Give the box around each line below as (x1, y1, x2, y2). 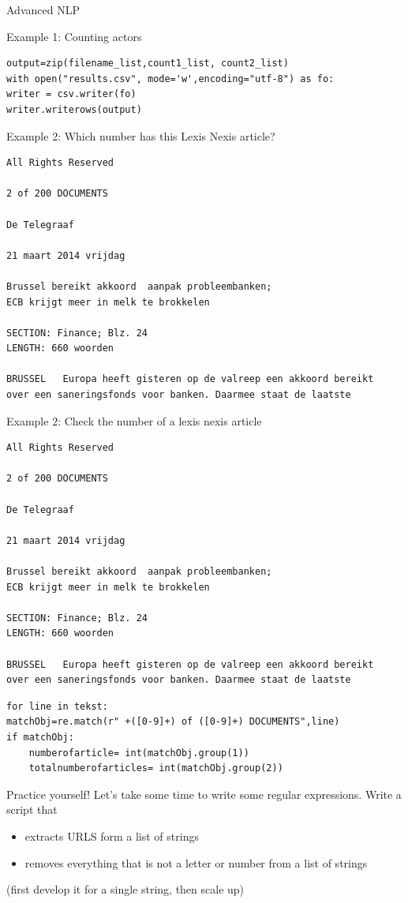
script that (6, 801, 58, 818)
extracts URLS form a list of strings (24, 827, 199, 844)
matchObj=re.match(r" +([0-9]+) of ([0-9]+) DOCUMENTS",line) (6, 716, 340, 728)
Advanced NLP (6, 2, 80, 17)
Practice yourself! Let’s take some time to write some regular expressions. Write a (6, 785, 402, 802)
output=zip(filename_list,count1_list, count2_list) (6, 58, 289, 69)
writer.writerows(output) (6, 103, 142, 115)
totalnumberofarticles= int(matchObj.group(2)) (28, 762, 283, 774)
